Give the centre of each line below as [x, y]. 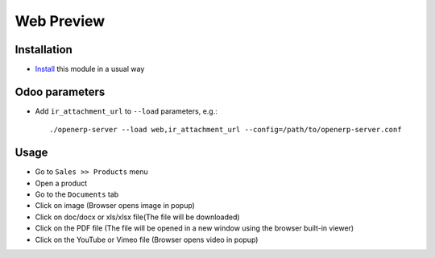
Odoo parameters [60, 92]
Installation [43, 50]
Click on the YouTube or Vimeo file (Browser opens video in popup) [147, 239]
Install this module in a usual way [90, 69]
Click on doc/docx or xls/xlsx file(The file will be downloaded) [138, 217]
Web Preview [60, 21]
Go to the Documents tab [77, 194]
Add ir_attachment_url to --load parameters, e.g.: [126, 111]
